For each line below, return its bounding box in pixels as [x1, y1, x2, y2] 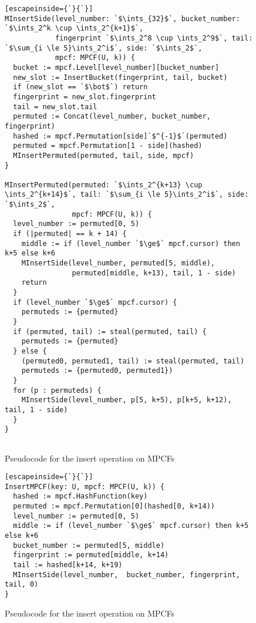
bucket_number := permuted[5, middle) [13, 541, 165, 550]
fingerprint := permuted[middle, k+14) [13, 551, 169, 560]
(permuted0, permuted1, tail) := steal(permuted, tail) [21, 356, 245, 365]
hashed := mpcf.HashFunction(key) [13, 492, 148, 501]
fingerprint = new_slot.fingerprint [13, 92, 156, 101]
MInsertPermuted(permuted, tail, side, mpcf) [13, 151, 194, 160]
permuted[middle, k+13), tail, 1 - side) [72, 268, 236, 277]
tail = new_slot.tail [13, 102, 97, 111]
